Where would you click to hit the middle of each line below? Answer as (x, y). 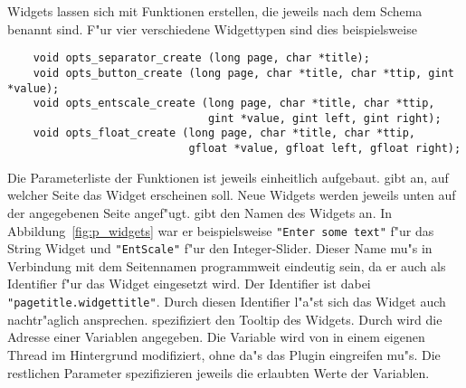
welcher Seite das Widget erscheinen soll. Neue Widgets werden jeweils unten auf (232, 195)
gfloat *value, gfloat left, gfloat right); (325, 149)
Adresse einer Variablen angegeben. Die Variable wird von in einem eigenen (216, 337)
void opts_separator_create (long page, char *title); (201, 58)
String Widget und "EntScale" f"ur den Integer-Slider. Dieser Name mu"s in (220, 248)
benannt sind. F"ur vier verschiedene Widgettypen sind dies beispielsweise (212, 28)
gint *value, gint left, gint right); (324, 118)
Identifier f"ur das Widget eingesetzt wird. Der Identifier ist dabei (189, 284)
